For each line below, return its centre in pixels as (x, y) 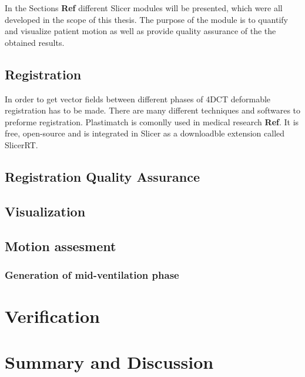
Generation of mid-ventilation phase (92, 274)
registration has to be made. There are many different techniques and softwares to (153, 110)
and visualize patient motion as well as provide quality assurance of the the (140, 31)
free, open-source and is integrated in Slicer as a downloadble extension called (145, 133)
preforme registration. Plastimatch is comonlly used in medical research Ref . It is (152, 121)
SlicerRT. (21, 144)
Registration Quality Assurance (103, 176)
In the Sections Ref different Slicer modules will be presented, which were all (144, 8)
